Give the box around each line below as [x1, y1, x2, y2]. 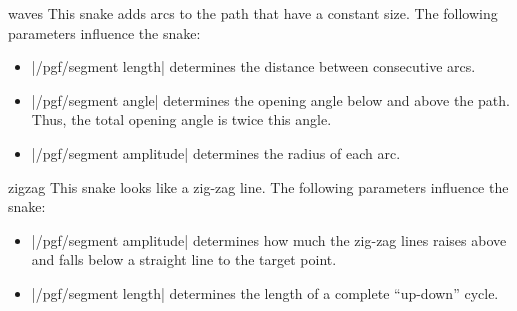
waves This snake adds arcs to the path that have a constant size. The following [8, 3, 498, 23]
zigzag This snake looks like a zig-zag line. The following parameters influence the [8, 176, 509, 197]
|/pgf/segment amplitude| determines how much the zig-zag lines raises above [31, 229, 507, 250]
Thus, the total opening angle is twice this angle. [31, 109, 332, 130]
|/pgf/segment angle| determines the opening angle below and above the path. [31, 89, 510, 110]
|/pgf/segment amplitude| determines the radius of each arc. [31, 142, 401, 163]
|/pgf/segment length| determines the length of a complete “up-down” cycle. [31, 282, 499, 303]
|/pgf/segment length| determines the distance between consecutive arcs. [31, 56, 476, 77]
